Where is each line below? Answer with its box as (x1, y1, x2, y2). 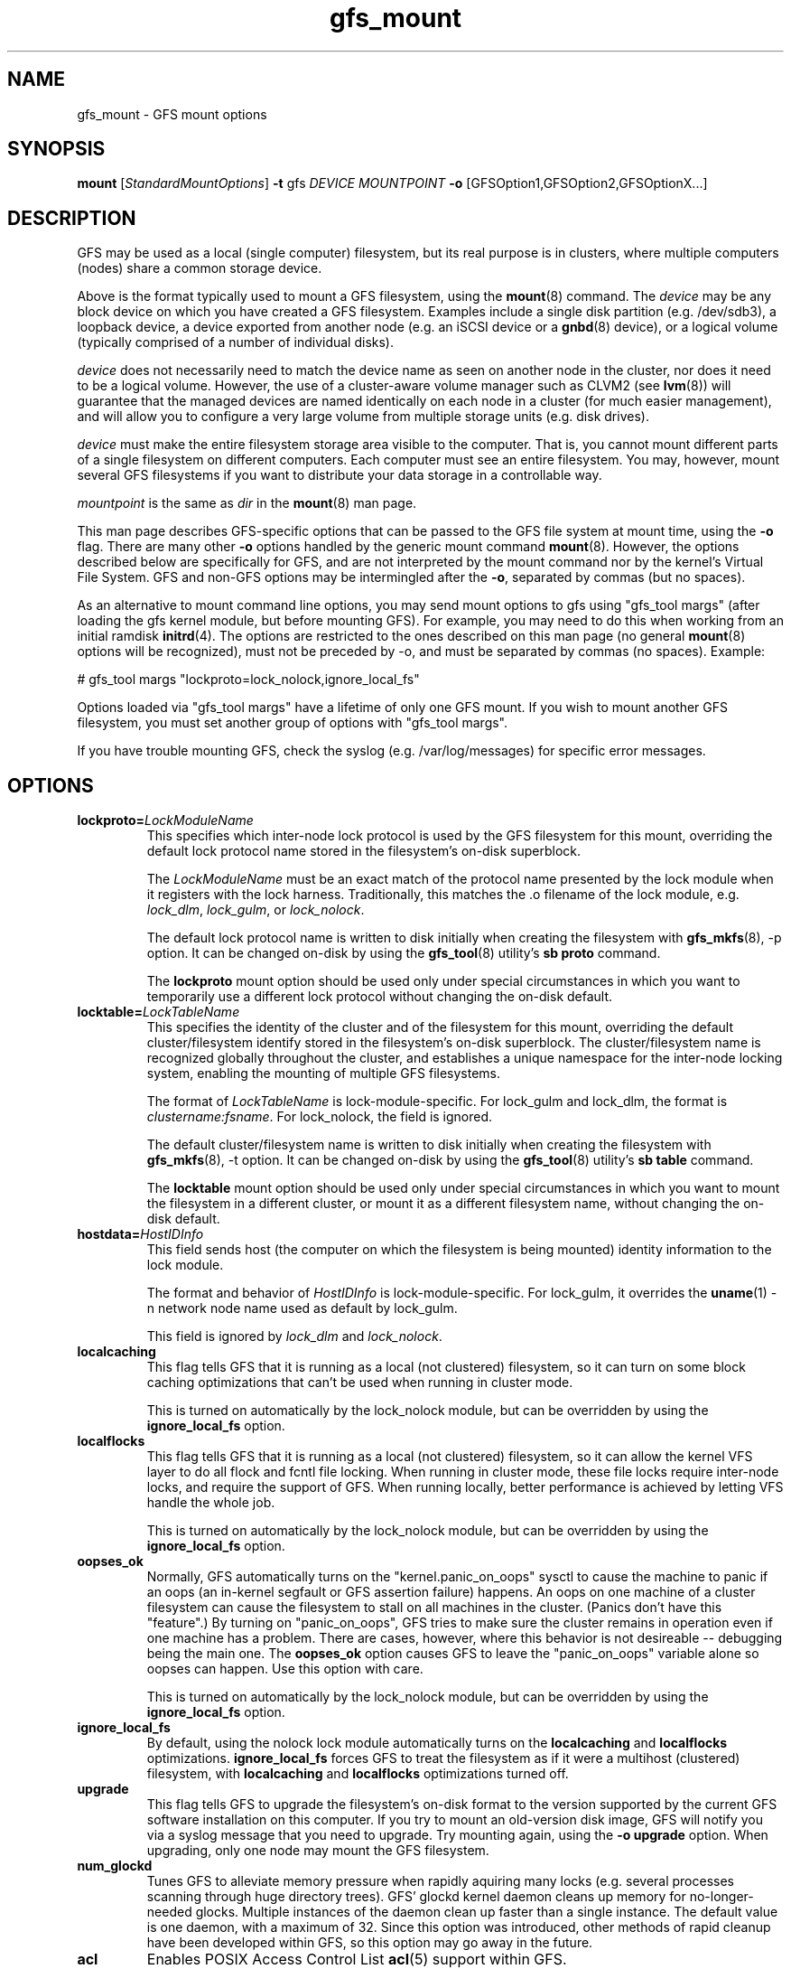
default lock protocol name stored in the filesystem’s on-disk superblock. (146, 843, 582, 859)
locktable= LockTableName (77, 1004, 240, 1020)
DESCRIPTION (7, 206, 136, 230)
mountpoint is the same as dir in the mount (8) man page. (77, 495, 417, 511)
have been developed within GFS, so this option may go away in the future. (146, 1935, 593, 1951)
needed (146, 1904, 192, 1920)
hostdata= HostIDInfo (77, 1226, 204, 1242)
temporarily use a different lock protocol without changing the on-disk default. (146, 989, 613, 1005)
